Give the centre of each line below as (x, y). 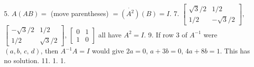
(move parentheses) (79, 13)
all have (110, 34)
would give (108, 51)
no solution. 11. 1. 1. (35, 60)
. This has (235, 51)
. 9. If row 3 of (166, 34)
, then (49, 51)
